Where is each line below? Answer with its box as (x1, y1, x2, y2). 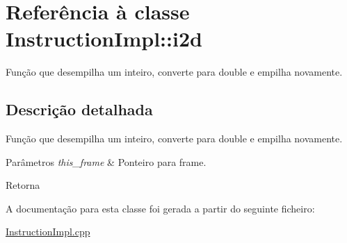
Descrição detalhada (6, 99, 153, 120)
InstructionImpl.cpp (6, 224, 90, 239)
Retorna (6, 178, 40, 192)
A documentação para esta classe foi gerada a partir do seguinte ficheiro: (6, 201, 315, 215)
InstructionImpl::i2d (6, 24, 202, 53)
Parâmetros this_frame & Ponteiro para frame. (6, 154, 207, 169)
